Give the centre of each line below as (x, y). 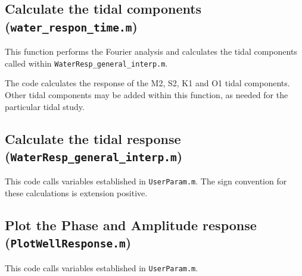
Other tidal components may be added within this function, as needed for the (147, 95)
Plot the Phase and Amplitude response (131, 225)
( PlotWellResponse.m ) (68, 242)
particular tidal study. (45, 106)
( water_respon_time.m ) (71, 26)
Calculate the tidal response (93, 138)
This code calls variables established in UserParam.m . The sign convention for (146, 181)
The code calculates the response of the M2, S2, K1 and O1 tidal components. (147, 83)
